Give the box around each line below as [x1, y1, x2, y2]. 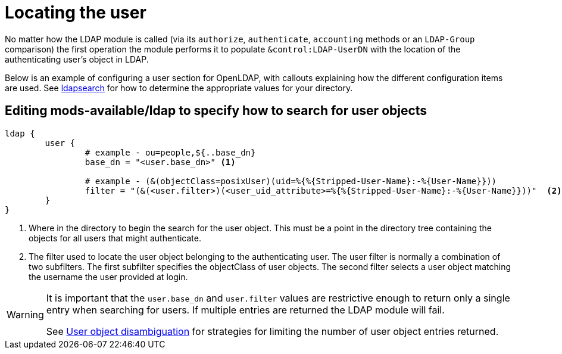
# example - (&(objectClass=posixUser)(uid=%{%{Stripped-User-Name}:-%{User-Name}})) [85, 176, 497, 186]
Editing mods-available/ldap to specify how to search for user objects [5, 103, 427, 119]
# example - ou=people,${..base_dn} [85, 147, 256, 157]
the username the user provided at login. [29, 271, 188, 282]
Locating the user [5, 2, 146, 23]
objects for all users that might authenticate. [29, 232, 201, 243]
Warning [7, 308, 44, 321]
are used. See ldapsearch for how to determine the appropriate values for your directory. [5, 82, 353, 93]
